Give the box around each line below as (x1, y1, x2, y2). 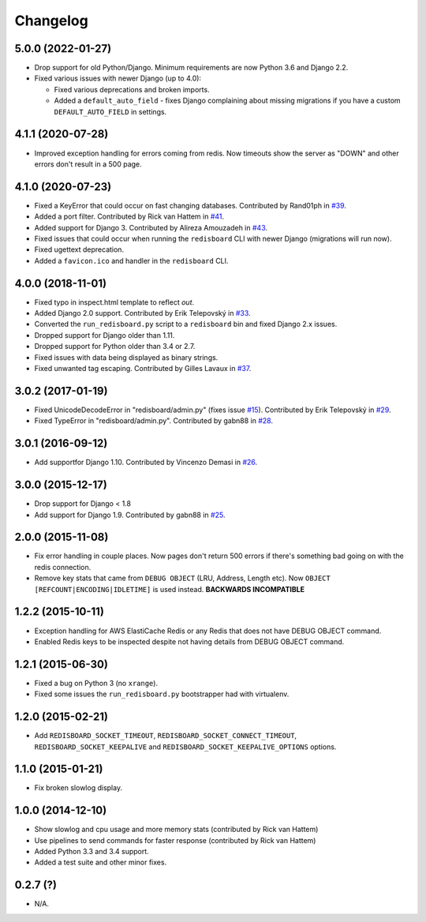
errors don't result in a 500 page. (34, 159, 142, 169)
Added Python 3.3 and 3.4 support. (34, 847, 149, 856)
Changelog (14, 12, 88, 29)
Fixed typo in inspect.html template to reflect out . (34, 297, 195, 307)
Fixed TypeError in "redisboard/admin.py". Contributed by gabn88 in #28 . (34, 416, 274, 425)
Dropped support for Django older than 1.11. (34, 330, 175, 339)
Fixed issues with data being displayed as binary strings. (34, 352, 219, 362)
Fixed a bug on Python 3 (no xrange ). (34, 678, 158, 688)
